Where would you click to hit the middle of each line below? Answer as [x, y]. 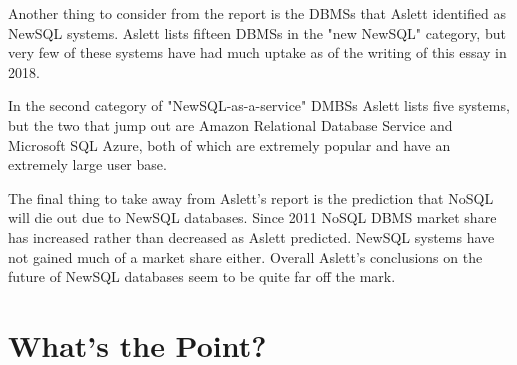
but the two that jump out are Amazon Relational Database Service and [230, 124]
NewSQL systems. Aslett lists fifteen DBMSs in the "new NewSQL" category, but [257, 32]
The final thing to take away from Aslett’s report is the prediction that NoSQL [251, 197]
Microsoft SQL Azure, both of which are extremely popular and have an [229, 144]
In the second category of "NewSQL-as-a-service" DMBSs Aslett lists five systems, [259, 105]
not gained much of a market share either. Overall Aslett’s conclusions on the [245, 256]
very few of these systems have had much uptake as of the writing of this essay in [257, 52]
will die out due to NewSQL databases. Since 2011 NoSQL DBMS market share [252, 217]
